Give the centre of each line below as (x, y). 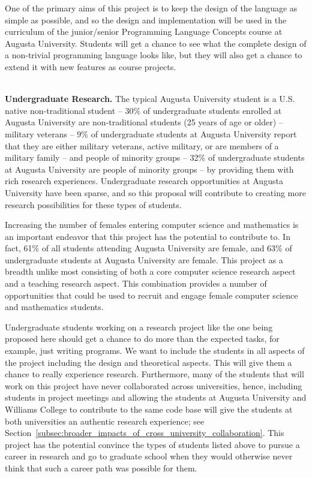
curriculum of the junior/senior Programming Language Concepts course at (144, 31)
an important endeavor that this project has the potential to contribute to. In (148, 236)
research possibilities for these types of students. (93, 204)
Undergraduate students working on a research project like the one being (139, 327)
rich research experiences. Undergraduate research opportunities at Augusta (144, 181)
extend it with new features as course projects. (91, 66)
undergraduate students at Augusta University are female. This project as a (144, 259)
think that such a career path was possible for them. (101, 468)
